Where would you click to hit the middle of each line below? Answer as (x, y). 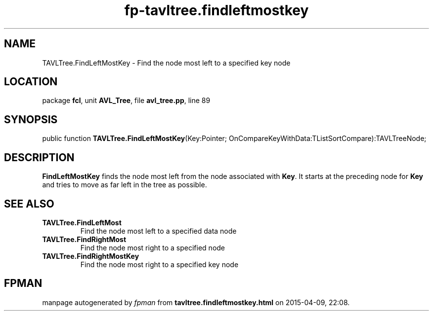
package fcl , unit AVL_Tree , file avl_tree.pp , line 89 (126, 101)
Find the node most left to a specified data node (158, 231)
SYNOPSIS (31, 119)
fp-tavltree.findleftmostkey (216, 10)
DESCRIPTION (39, 157)
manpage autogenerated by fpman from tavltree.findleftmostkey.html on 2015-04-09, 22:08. (196, 302)
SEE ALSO (29, 204)
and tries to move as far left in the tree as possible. (125, 185)
